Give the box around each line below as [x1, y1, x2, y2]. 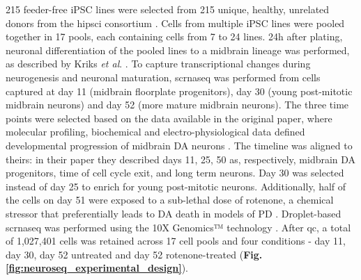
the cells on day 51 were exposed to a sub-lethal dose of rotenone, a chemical [6, 192, 334, 207]
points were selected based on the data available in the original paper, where [6, 110, 332, 125]
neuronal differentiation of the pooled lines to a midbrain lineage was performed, [6, 42, 350, 57]
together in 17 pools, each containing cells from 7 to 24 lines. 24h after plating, [6, 29, 343, 44]
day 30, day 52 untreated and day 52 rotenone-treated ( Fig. [6, 247, 263, 261]
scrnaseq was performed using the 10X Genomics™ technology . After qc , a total [6, 220, 351, 234]
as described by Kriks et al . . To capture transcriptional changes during [6, 56, 311, 71]
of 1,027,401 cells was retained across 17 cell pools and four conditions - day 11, [6, 233, 346, 248]
